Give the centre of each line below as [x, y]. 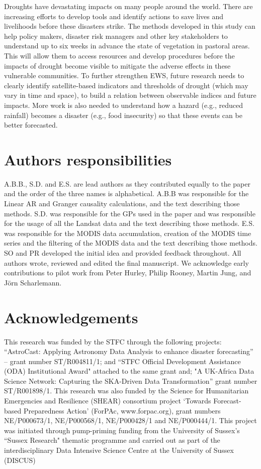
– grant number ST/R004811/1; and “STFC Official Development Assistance [122, 361]
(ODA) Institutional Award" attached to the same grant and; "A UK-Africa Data [129, 371]
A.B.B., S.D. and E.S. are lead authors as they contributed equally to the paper [127, 183]
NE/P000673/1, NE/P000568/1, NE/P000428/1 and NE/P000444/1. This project [130, 420]
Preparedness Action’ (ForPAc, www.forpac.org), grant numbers [122, 410]
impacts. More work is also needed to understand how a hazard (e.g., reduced [123, 105]
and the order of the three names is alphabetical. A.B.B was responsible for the [126, 193]
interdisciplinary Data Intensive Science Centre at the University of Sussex [119, 450]
